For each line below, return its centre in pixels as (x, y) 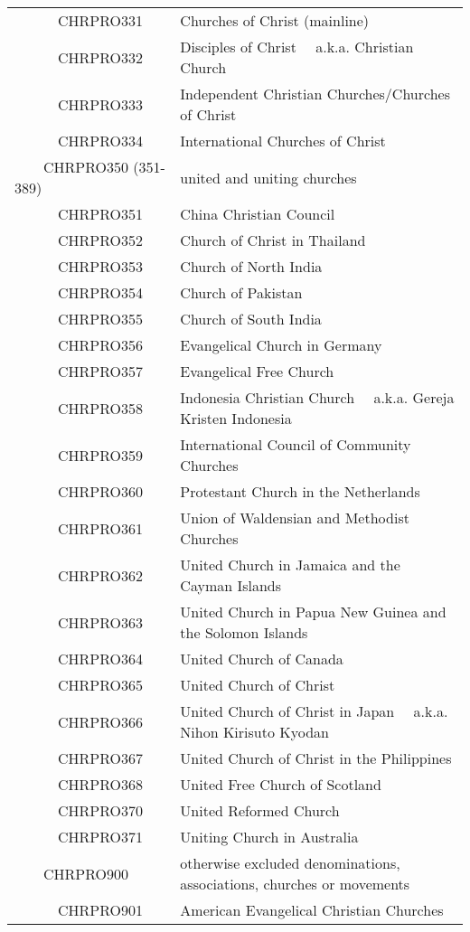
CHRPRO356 (101, 345)
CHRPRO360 (101, 491)
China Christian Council (258, 214)
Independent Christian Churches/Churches (315, 94)
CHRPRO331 (101, 20)
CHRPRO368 (101, 784)
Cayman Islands (231, 585)
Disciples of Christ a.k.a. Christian (297, 47)
